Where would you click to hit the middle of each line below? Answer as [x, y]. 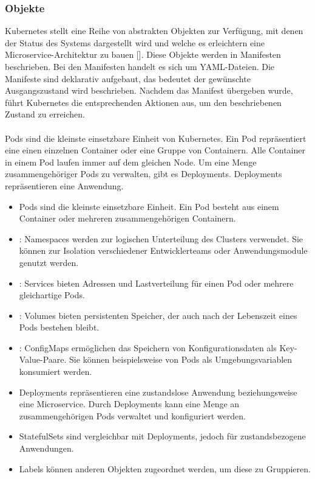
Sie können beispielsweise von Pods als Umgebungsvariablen [181, 359]
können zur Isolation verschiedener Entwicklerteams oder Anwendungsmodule [163, 250]
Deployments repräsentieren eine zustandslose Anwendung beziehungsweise [158, 392]
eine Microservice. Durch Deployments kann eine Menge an [129, 404]
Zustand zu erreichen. [45, 114]
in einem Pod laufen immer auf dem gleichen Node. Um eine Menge [131, 162]
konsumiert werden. [56, 372]
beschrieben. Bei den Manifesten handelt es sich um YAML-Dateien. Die [140, 66]
